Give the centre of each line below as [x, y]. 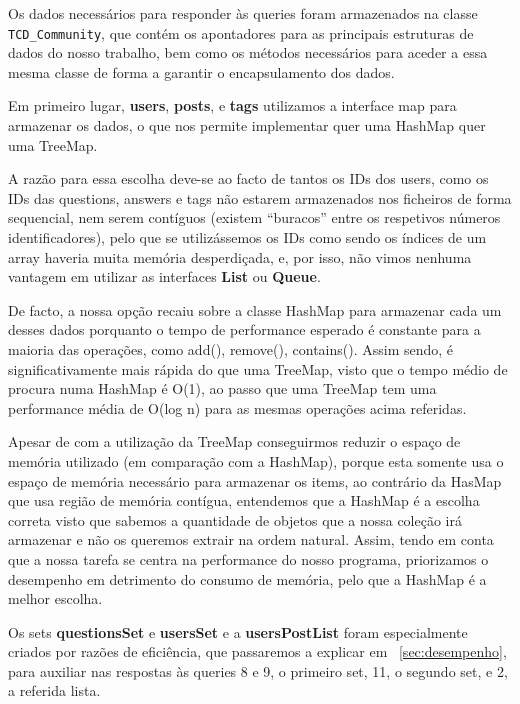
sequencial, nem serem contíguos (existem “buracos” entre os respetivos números [254, 217]
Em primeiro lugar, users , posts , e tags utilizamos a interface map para [232, 105]
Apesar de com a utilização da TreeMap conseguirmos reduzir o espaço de [234, 441]
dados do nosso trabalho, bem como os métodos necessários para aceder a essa [248, 52]
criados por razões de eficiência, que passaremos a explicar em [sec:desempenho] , [257, 651]
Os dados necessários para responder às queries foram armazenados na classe [243, 13]
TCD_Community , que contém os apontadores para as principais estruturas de [241, 32]
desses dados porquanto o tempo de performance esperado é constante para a [244, 329]
